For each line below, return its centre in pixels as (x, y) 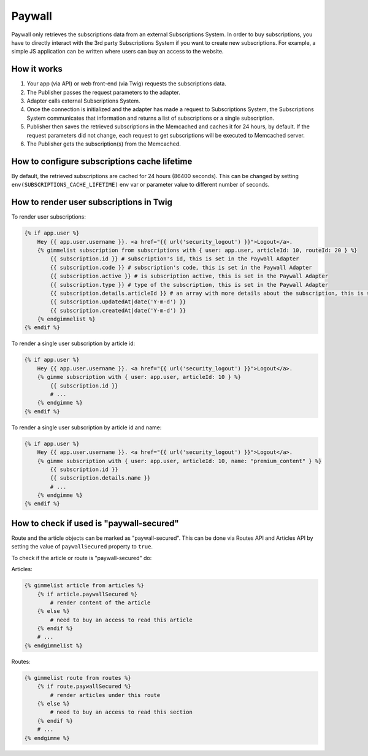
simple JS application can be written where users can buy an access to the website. (117, 52)
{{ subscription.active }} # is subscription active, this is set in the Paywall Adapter (189, 276)
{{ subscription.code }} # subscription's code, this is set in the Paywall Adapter (181, 267)
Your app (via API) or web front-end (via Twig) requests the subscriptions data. (126, 84)
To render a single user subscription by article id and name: (86, 427)
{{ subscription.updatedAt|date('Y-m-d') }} (118, 302)
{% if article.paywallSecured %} (87, 594)
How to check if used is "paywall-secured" (95, 523)
